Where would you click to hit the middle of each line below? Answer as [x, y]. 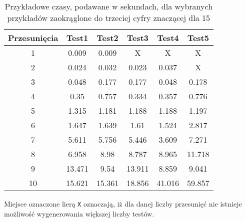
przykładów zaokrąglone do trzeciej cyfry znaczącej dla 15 [109, 18]
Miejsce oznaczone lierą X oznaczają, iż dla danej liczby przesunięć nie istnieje [123, 204]
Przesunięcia [33, 38]
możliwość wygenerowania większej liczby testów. [79, 213]
